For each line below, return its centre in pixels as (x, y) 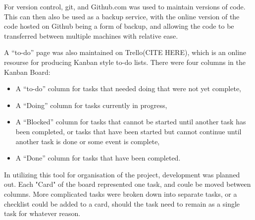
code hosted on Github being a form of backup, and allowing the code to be (119, 26)
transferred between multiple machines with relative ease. (91, 35)
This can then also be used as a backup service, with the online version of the (122, 16)
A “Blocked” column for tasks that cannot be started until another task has (131, 122)
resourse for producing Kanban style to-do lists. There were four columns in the (125, 62)
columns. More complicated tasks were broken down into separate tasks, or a (121, 193)
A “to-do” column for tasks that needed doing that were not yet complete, (128, 88)
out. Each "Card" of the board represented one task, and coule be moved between (127, 184)
